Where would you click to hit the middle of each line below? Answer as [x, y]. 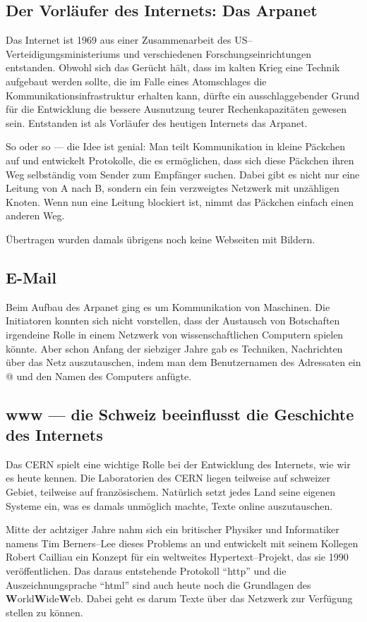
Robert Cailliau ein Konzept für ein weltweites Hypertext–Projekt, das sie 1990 [177, 557]
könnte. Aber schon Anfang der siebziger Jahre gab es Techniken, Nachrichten [174, 348]
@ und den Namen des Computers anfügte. [99, 376]
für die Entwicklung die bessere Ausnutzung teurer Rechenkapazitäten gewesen [176, 109]
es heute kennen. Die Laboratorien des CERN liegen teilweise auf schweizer [168, 478]
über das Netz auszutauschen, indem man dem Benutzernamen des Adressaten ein [183, 362]
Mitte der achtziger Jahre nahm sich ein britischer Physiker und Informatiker [173, 529]
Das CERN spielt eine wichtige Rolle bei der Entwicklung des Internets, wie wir [178, 464]
